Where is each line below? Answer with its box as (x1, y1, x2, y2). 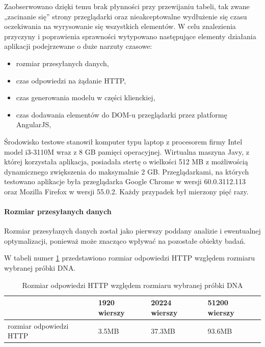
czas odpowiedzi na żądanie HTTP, (16, 75, 126, 85)
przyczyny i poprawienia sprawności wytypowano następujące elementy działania (4, 31, 256, 41)
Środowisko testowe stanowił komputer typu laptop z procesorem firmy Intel (4, 136, 243, 147)
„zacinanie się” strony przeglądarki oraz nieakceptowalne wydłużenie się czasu (4, 11, 247, 21)
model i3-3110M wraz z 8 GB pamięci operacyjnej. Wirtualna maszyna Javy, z (4, 146, 249, 157)
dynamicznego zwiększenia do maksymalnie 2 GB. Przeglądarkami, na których (4, 166, 249, 177)
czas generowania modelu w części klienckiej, (16, 92, 155, 103)
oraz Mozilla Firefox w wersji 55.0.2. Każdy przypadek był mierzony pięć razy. (4, 186, 249, 196)
